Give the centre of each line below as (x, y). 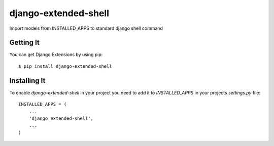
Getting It (25, 43)
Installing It (27, 81)
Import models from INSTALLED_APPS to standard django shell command (86, 28)
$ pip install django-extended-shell (65, 66)
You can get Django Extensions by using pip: (56, 55)
